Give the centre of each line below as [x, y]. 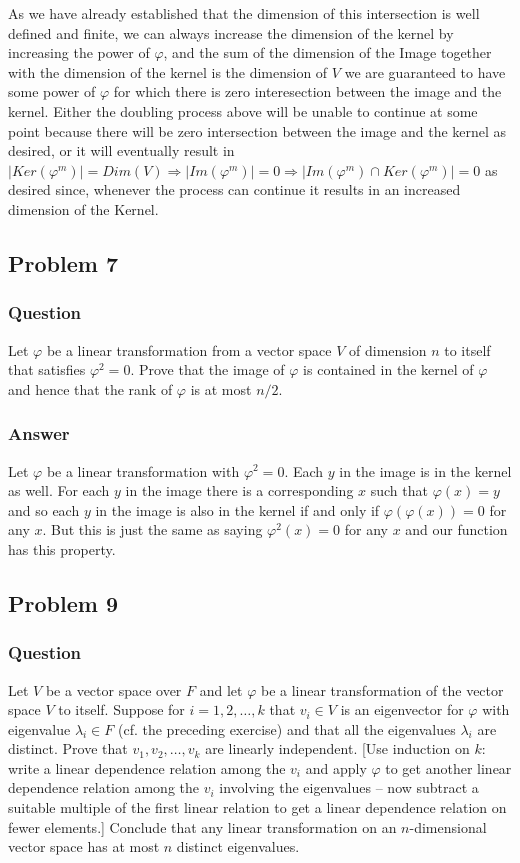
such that [399, 490]
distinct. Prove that [68, 748]
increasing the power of [79, 52]
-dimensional [448, 826]
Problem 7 [63, 262]
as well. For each [59, 490]
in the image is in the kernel [425, 470]
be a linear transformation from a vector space [189, 349]
